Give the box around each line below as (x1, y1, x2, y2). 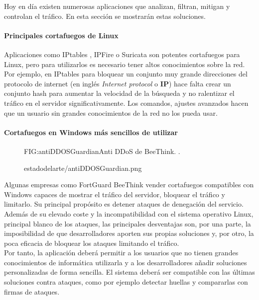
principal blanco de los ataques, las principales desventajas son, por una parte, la (4, 218, 251, 228)
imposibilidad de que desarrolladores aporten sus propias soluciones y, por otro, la (4, 228, 254, 238)
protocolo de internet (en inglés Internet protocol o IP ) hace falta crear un (4, 78, 231, 88)
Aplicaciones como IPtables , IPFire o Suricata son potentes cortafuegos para (4, 49, 240, 59)
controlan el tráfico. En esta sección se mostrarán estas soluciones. (4, 10, 206, 21)
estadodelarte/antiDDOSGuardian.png (24, 162, 142, 173)
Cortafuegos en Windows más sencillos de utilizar (4, 127, 178, 137)
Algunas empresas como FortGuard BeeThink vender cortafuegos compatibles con (4, 179, 254, 190)
